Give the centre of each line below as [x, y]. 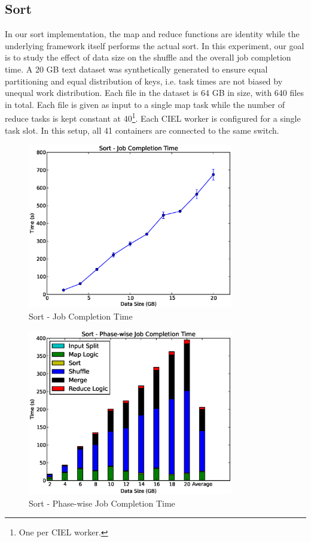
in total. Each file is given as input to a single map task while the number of [145, 104]
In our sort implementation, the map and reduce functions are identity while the [152, 34]
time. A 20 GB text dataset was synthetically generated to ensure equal [136, 69]
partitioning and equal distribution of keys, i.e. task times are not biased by [144, 81]
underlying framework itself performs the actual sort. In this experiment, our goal [155, 45]
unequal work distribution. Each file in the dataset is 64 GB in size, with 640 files [154, 93]
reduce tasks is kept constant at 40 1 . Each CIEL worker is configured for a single [153, 118]
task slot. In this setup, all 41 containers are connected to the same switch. [142, 130]
